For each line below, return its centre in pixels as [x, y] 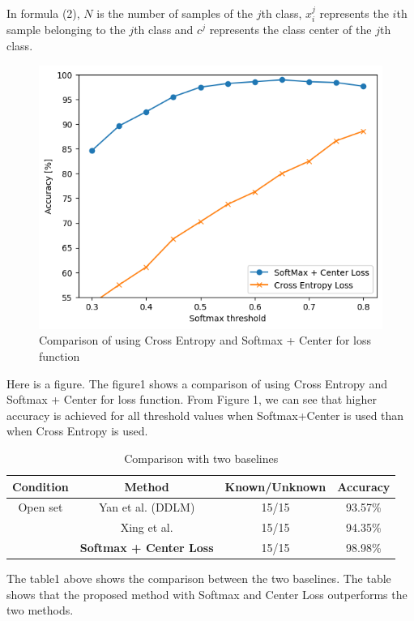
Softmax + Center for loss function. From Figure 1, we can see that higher [192, 399]
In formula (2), [43, 13]
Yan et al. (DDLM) [147, 507]
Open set [41, 507]
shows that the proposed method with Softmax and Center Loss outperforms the [207, 594]
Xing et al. [147, 527]
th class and [164, 30]
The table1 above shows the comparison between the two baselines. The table [199, 578]
